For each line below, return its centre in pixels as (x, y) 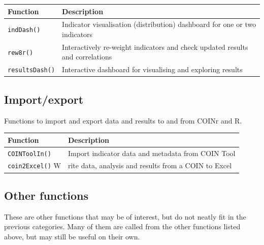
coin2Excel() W (34, 165)
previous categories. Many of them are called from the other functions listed (122, 226)
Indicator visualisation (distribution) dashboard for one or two (159, 24)
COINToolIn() (29, 154)
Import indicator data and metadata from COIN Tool (152, 153)
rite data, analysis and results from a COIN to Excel (150, 165)
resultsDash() (31, 70)
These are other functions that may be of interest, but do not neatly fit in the (125, 216)
